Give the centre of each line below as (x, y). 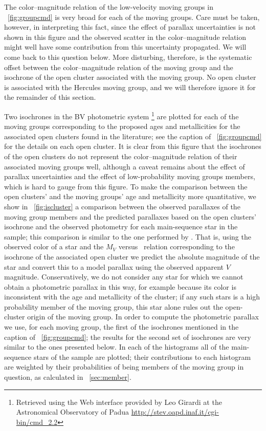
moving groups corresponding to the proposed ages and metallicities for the (122, 126)
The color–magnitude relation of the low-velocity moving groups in (109, 7)
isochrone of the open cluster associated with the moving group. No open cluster (130, 77)
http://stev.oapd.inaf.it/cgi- (175, 412)
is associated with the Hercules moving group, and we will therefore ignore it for (130, 87)
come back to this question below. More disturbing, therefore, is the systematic (128, 57)
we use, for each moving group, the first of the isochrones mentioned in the (121, 327)
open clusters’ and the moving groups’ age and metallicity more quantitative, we (130, 196)
